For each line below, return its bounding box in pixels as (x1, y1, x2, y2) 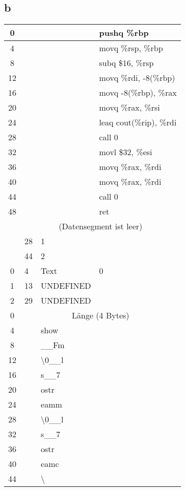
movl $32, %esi (99, 146, 152, 158)
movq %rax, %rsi (99, 101, 160, 114)
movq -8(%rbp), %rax (99, 87, 177, 99)
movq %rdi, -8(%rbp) (99, 72, 175, 84)
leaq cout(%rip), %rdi (99, 116, 177, 129)
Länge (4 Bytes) (72, 309, 129, 322)
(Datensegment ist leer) (59, 220, 143, 232)
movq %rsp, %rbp (99, 42, 163, 54)
